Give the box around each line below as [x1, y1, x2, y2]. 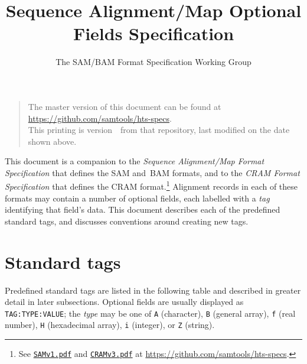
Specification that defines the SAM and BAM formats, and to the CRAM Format [5, 166, 300, 178]
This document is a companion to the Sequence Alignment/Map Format [5, 155, 264, 167]
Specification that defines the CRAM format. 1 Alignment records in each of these [5, 178, 298, 193]
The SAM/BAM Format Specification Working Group [55, 56, 252, 68]
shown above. [28, 135, 77, 147]
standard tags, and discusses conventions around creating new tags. [5, 214, 249, 227]
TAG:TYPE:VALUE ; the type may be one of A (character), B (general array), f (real [5, 307, 296, 319]
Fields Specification [73, 21, 234, 45]
